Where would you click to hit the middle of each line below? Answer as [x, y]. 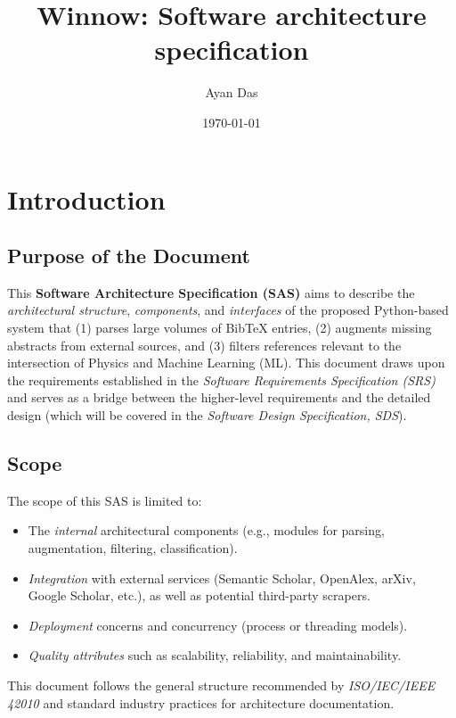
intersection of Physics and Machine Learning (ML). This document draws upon [226, 363]
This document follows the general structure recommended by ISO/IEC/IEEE [221, 685]
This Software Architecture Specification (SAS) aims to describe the [211, 292]
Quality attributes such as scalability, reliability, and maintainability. [215, 655]
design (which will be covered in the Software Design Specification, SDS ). [207, 415]
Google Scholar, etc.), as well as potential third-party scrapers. [199, 595]
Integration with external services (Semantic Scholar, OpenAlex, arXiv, [222, 578]
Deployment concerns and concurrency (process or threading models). [218, 625]
